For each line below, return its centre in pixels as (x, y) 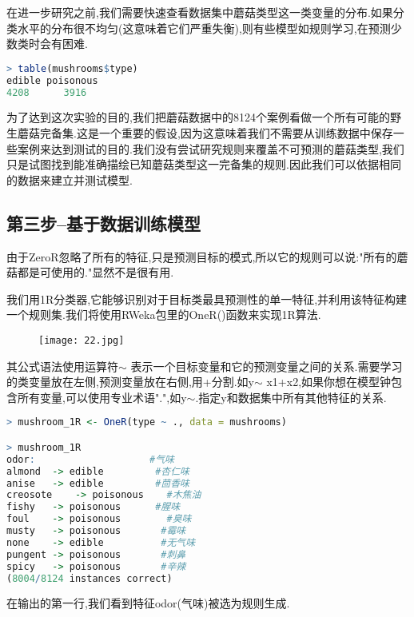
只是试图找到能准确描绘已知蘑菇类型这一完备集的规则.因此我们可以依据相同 (204, 164)
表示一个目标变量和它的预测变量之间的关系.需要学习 (267, 366)
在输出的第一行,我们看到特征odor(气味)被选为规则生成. (148, 603)
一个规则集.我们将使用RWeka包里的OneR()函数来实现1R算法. (164, 314)
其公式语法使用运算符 (62, 366)
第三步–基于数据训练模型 (104, 223)
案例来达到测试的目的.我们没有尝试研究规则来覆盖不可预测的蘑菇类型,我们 (211, 148)
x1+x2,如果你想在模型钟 (329, 382)
